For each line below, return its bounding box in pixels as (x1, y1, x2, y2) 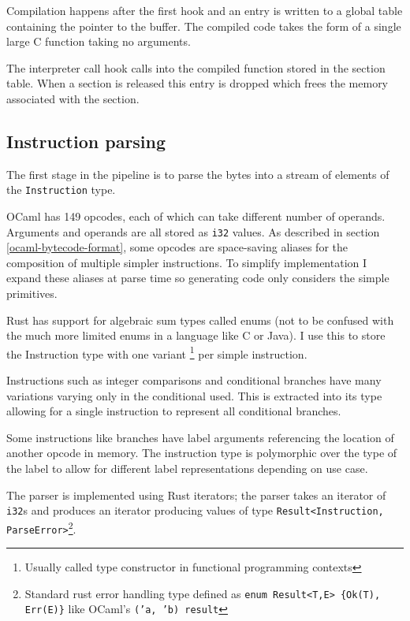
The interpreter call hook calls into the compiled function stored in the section (6, 59, 386, 76)
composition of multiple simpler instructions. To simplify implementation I (6, 254, 367, 270)
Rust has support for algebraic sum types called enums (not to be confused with (6, 311, 394, 328)
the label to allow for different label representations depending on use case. (6, 460, 368, 477)
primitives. (6, 285, 58, 302)
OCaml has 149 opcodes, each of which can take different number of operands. (6, 208, 386, 225)
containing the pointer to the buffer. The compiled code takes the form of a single (6, 17, 401, 34)
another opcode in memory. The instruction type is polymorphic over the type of (6, 444, 397, 461)
